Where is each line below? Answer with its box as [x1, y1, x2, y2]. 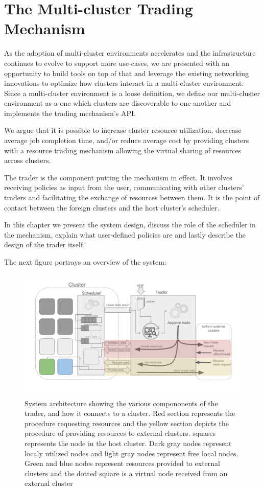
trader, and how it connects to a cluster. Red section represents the [25, 408, 235, 418]
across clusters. [4, 155, 51, 166]
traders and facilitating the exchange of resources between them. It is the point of [4, 192, 260, 203]
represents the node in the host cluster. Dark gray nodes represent [25, 438, 232, 449]
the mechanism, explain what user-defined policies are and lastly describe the [4, 229, 246, 240]
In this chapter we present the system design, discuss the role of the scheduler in [4, 219, 256, 230]
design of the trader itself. [4, 239, 85, 250]
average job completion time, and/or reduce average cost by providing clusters [4, 135, 249, 146]
